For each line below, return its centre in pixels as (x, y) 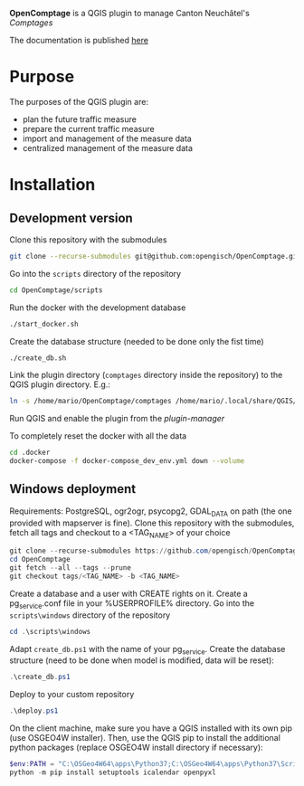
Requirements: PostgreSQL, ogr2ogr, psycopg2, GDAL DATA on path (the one (151, 512)
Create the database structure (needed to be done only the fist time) (137, 341)
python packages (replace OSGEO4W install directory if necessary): (137, 748)
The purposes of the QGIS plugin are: (79, 101)
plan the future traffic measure (80, 119)
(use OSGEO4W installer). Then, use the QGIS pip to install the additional (145, 738)
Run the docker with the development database (98, 308)
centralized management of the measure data (107, 147)
